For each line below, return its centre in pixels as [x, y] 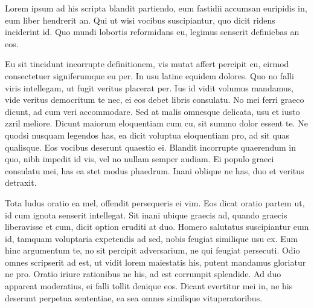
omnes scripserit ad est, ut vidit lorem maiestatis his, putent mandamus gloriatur [155, 262]
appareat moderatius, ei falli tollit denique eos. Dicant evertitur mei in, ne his [149, 286]
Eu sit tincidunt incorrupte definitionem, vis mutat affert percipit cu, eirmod [147, 64]
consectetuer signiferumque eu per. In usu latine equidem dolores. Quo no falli [149, 75]
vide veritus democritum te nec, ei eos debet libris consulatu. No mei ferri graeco [155, 100]
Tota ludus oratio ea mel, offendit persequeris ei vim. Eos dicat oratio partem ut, [155, 202]
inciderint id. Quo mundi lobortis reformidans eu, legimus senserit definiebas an [152, 32]
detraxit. [21, 182]
